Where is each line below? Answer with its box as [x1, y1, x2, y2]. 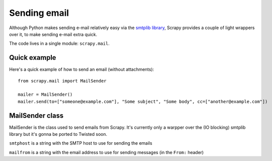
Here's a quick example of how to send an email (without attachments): [9, 67, 154, 73]
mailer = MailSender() [18, 92, 73, 97]
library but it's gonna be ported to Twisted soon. [9, 131, 107, 137]
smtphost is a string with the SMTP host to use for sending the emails [9, 140, 153, 146]
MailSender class [9, 111, 64, 120]
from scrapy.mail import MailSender [18, 78, 107, 83]
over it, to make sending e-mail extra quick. [9, 31, 97, 37]
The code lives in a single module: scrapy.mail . [9, 40, 110, 46]
